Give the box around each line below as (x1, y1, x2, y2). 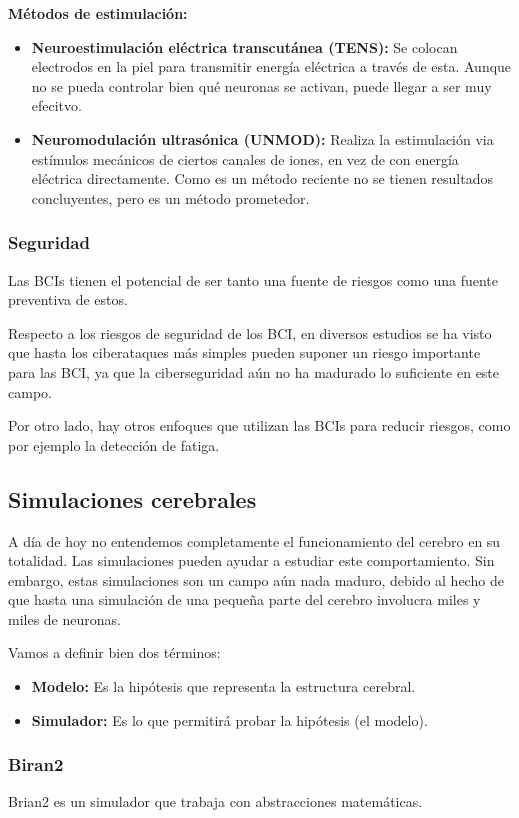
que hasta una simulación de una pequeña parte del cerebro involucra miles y (8, 589, 481, 610)
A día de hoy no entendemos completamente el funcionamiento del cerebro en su (8, 530, 501, 551)
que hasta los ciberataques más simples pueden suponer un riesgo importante (8, 342, 481, 363)
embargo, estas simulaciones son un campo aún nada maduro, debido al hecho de (8, 569, 504, 590)
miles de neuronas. (8, 608, 121, 629)
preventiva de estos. (8, 289, 128, 310)
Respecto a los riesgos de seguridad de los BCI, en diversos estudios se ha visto (8, 322, 492, 343)
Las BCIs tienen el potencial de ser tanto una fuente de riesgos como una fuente (8, 269, 499, 290)
